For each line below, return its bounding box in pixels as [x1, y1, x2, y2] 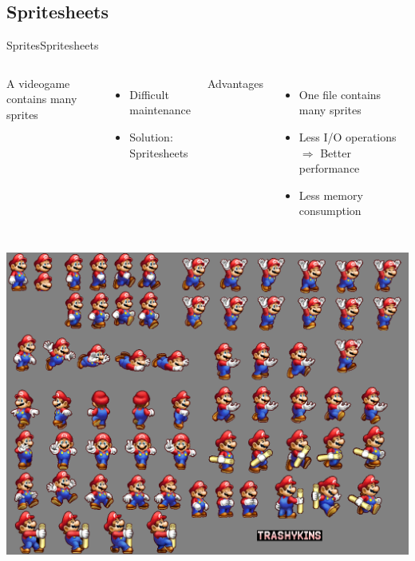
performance [298, 160, 360, 177]
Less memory [298, 186, 363, 203]
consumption [298, 202, 362, 219]
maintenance [129, 101, 191, 118]
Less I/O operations [298, 128, 397, 145]
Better [320, 144, 351, 161]
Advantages [207, 74, 263, 91]
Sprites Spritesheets [6, 37, 99, 54]
